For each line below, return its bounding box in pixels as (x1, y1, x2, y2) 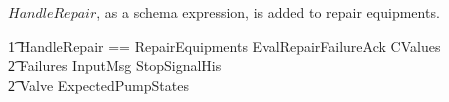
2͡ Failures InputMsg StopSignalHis (8, 55, 222, 76)
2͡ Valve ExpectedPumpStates (8, 74, 189, 95)
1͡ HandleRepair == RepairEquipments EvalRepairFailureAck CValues (8, 35, 441, 56)
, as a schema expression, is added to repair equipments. (96, 2, 440, 22)
